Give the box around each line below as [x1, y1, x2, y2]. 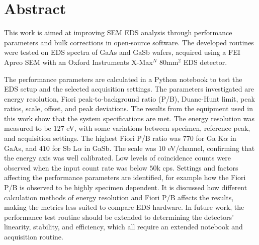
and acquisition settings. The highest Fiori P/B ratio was [4, 133, 181, 143]
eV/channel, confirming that [167, 142, 255, 153]
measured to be [4, 123, 51, 133]
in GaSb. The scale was [84, 142, 156, 153]
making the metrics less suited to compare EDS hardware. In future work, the [4, 202, 244, 212]
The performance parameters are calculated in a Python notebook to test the [4, 73, 242, 84]
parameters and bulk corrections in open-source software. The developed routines [4, 37, 254, 47]
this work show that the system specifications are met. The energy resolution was [4, 113, 255, 123]
